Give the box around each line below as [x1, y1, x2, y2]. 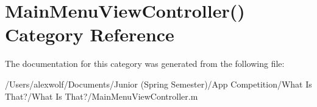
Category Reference [5, 22, 174, 47]
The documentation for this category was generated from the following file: [5, 57, 285, 70]
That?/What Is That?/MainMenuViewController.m [5, 89, 198, 102]
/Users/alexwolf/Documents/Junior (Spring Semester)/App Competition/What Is [5, 77, 312, 90]
